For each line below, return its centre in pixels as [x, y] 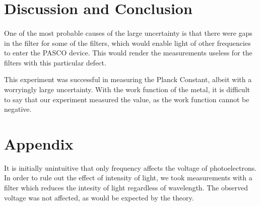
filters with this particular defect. [55, 62]
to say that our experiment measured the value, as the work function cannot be [127, 99]
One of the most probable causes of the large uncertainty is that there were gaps [128, 32]
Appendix [39, 143]
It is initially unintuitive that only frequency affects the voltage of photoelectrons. [131, 167]
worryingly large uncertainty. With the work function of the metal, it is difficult [127, 89]
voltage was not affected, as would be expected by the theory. [99, 197]
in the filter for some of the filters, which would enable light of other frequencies [127, 43]
